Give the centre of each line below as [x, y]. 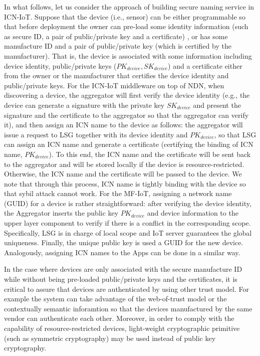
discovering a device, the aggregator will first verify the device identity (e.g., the [127, 95]
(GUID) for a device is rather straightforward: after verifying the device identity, [128, 203]
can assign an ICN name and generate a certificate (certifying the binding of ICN [129, 144]
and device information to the [193, 213]
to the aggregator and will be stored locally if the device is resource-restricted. [124, 164]
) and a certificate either [205, 65]
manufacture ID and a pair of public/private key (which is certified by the [118, 46]
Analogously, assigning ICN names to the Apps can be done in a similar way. [122, 252]
